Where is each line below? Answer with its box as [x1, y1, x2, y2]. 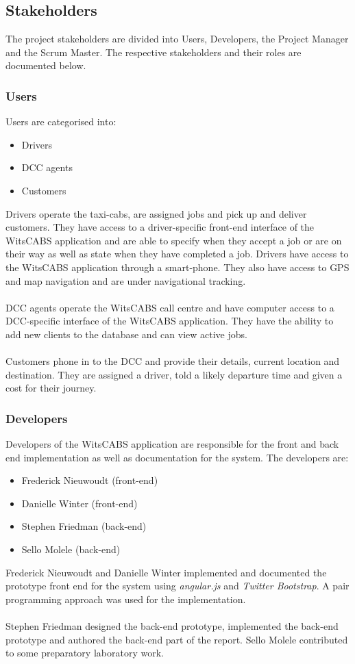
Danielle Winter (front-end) [21, 496, 138, 510]
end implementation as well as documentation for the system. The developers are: [5, 450, 349, 464]
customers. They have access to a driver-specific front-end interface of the [5, 220, 315, 234]
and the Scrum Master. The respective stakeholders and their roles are [5, 44, 302, 59]
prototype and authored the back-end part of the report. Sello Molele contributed [5, 632, 348, 646]
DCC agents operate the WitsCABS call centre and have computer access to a [5, 300, 334, 314]
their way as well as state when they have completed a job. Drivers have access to [5, 246, 349, 261]
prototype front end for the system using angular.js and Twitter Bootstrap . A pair [5, 578, 350, 593]
